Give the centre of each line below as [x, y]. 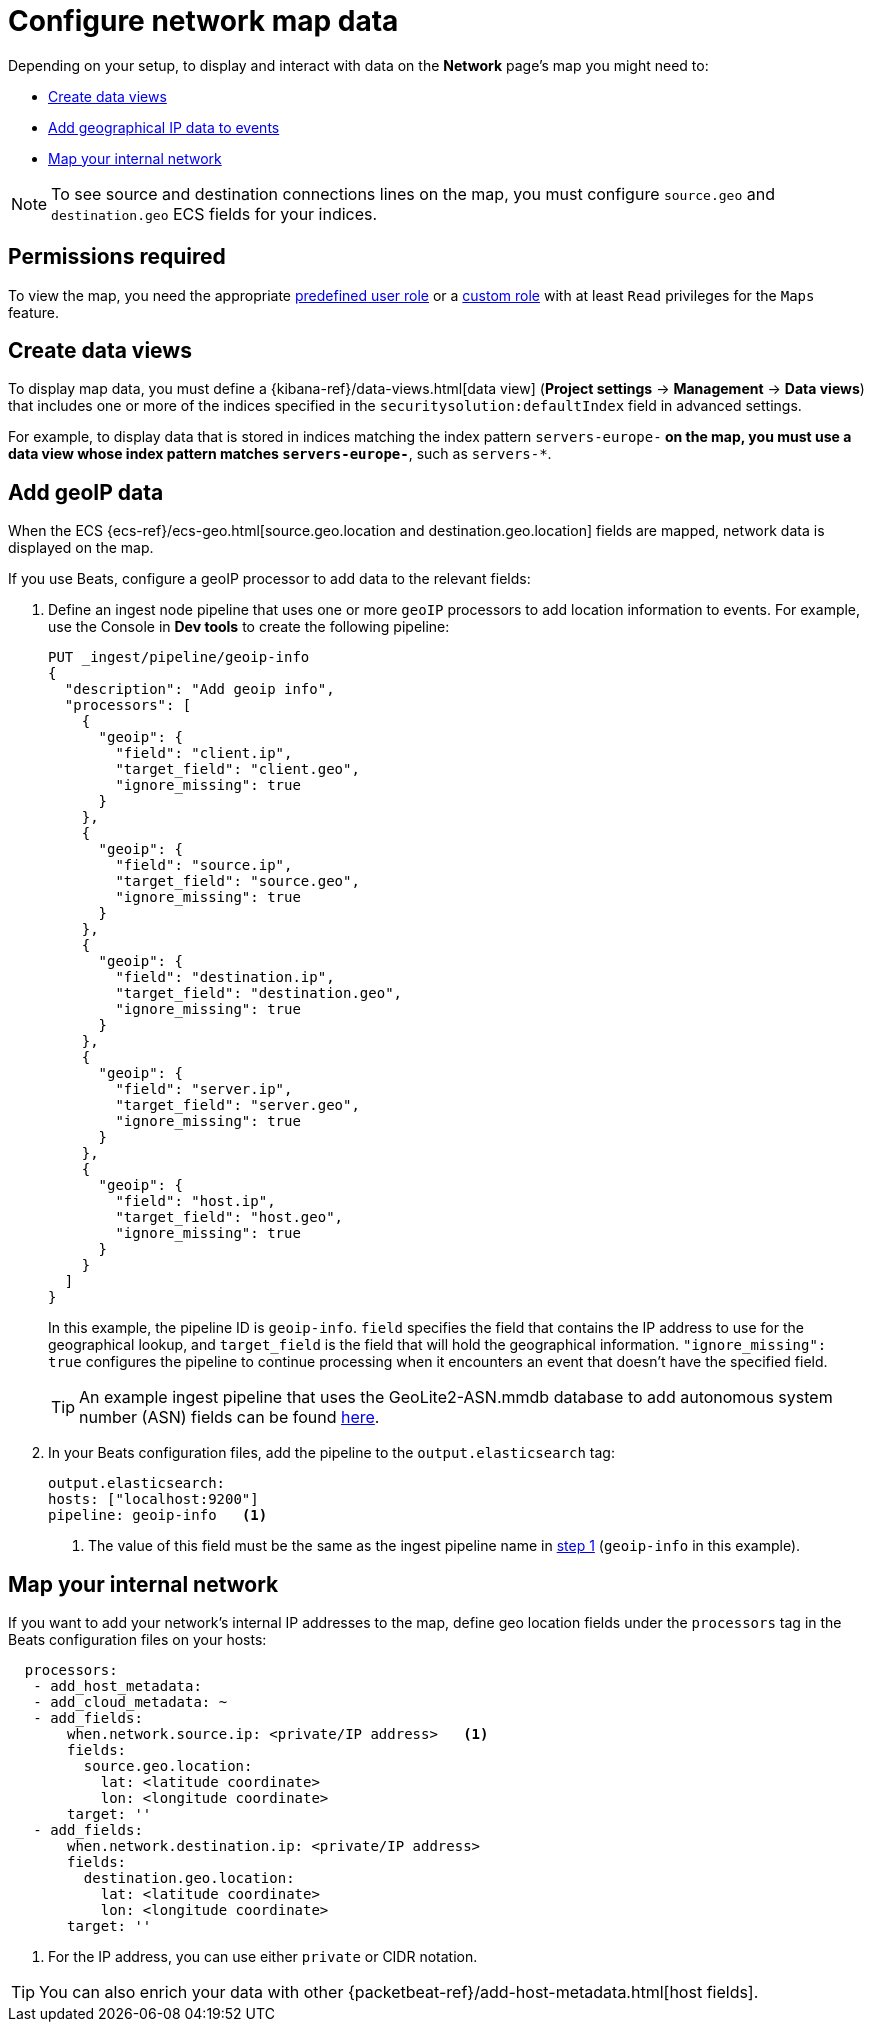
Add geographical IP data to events [164, 127]
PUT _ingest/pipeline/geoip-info [179, 657]
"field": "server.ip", [204, 1089]
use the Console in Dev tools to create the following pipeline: [249, 627]
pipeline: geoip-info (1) [158, 1515]
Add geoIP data [86, 492]
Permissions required [117, 257]
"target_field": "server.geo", [237, 1105]
